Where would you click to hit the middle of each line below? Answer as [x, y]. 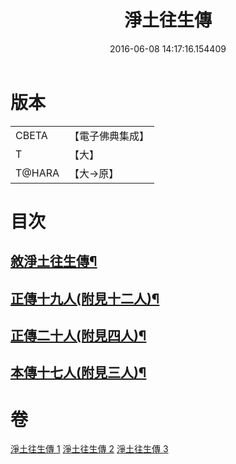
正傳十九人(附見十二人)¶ [85, 298]
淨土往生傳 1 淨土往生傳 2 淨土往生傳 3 [89, 449]
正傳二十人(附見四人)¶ [78, 336]
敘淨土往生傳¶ [54, 261]
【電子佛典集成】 [109, 136]
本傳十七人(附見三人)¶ [78, 372]
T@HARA [37, 173]
